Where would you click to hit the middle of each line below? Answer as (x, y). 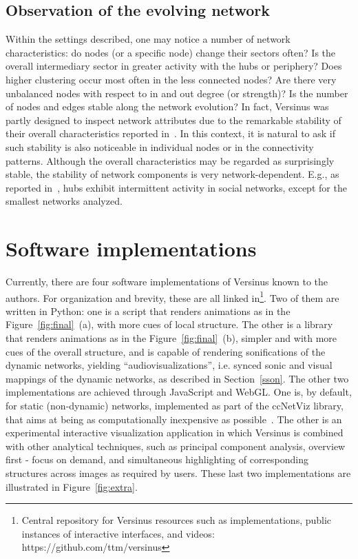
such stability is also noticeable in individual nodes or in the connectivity (160, 146)
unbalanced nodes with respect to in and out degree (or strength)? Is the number (177, 93)
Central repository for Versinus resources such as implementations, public (177, 520)
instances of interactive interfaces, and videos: (118, 533)
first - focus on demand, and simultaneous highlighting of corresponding (157, 459)
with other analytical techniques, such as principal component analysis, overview (176, 446)
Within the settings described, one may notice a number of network (148, 39)
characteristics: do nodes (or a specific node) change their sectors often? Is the (171, 52)
